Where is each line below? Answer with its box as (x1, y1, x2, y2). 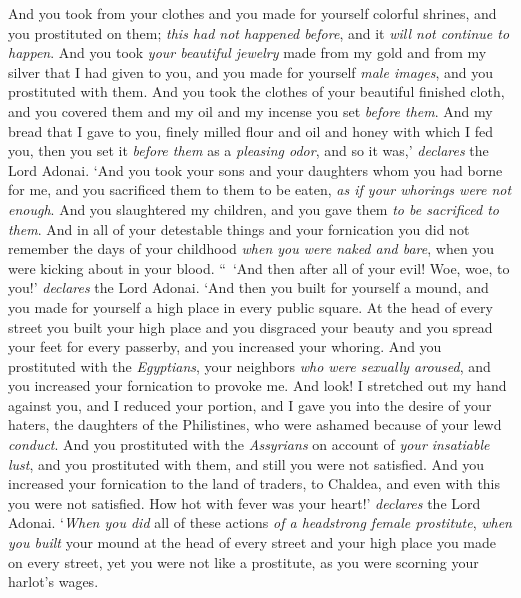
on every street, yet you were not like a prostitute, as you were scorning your (8, 551, 479, 572)
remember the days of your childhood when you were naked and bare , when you (8, 238, 495, 259)
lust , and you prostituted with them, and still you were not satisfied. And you (8, 453, 485, 474)
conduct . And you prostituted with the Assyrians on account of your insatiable (8, 434, 490, 455)
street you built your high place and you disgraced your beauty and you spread (8, 316, 493, 337)
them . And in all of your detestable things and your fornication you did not (8, 218, 470, 239)
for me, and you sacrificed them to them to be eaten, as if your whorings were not (8, 179, 512, 200)
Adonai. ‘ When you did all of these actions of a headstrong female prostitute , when (8, 512, 512, 533)
